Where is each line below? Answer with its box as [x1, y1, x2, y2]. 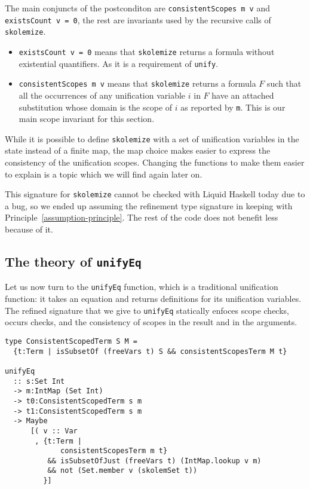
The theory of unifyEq [5, 252, 142, 271]
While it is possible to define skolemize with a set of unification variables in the [5, 132, 299, 145]
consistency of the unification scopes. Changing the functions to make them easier [5, 156, 305, 169]
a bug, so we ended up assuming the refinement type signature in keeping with [5, 199, 293, 212]
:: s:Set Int [13, 377, 65, 386]
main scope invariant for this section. [19, 112, 155, 125]
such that [267, 77, 302, 90]
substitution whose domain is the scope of [19, 100, 173, 113]
